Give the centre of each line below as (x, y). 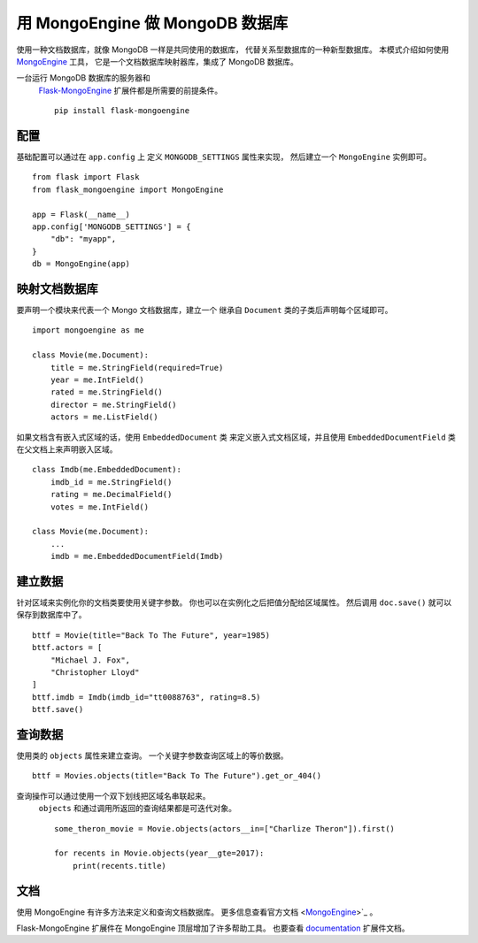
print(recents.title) (119, 866)
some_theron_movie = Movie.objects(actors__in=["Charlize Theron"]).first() (225, 828)
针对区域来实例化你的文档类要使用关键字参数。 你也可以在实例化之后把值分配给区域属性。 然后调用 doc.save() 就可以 (234, 602)
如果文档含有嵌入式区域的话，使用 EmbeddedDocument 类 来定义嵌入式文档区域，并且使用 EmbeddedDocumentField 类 (236, 437)
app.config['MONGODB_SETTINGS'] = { (112, 226)
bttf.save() (58, 709)
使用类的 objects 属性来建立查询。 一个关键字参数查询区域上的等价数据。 (152, 755)
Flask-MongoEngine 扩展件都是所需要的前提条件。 (131, 90)
